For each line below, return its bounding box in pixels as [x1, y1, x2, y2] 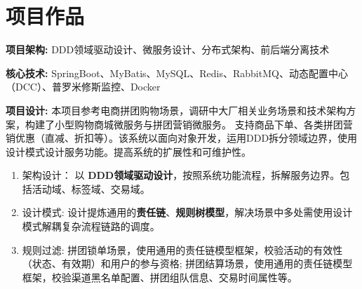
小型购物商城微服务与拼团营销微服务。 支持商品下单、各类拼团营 [54, 116, 353, 131]
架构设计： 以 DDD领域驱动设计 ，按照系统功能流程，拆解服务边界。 [22, 168, 340, 182]
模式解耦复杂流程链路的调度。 [22, 219, 160, 234]
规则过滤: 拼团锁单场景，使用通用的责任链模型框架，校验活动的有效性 [22, 242, 343, 257]
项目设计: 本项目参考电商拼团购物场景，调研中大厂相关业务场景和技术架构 [6, 102, 347, 117]
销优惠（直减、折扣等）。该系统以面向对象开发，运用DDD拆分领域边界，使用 [6, 130, 358, 145]
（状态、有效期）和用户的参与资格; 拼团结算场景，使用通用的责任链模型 [22, 256, 353, 271]
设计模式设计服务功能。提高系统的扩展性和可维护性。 [6, 144, 251, 159]
